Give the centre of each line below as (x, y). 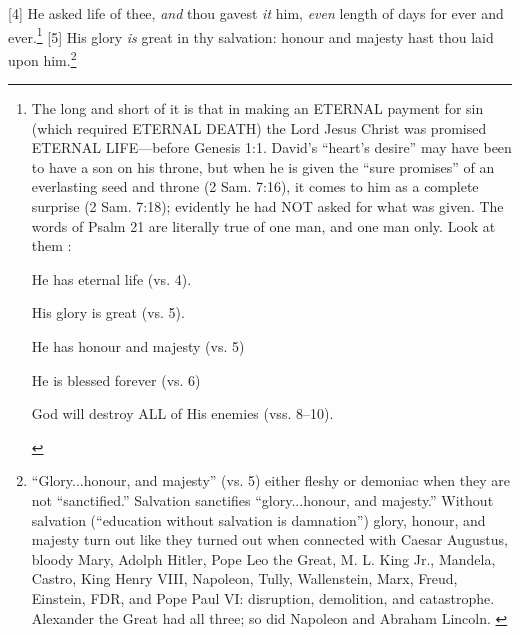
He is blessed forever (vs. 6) (116, 379)
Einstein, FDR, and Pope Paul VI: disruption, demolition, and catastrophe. (263, 597)
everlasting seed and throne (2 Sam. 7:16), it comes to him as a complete (255, 186)
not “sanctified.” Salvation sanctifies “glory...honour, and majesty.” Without (262, 500)
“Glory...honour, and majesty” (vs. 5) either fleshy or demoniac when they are (270, 480)
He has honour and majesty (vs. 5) (138, 346)
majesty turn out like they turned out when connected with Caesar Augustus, (269, 539)
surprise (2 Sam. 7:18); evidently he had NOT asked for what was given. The (267, 206)
